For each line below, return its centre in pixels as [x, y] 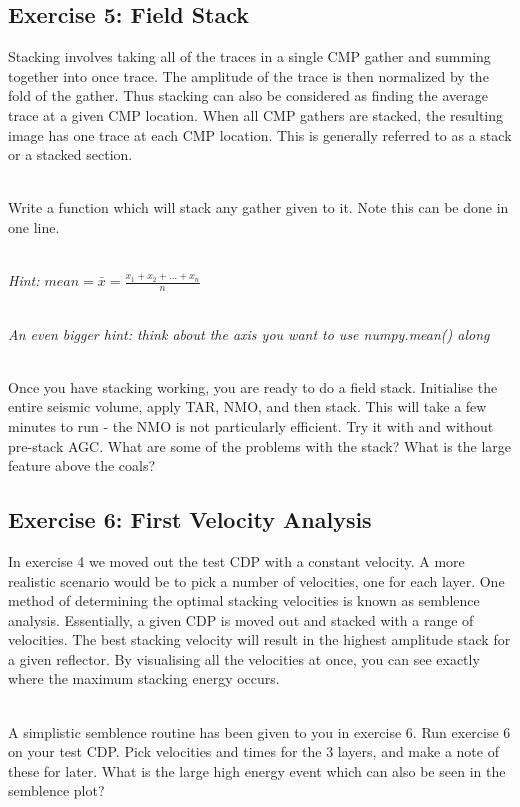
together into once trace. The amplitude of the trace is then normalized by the [248, 75]
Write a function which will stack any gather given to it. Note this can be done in [258, 207]
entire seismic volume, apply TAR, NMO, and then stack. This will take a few [247, 406]
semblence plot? [56, 790]
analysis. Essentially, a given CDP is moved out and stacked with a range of [241, 619]
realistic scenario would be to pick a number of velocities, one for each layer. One [256, 580]
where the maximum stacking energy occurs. [144, 678]
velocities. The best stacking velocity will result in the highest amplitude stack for [259, 639]
